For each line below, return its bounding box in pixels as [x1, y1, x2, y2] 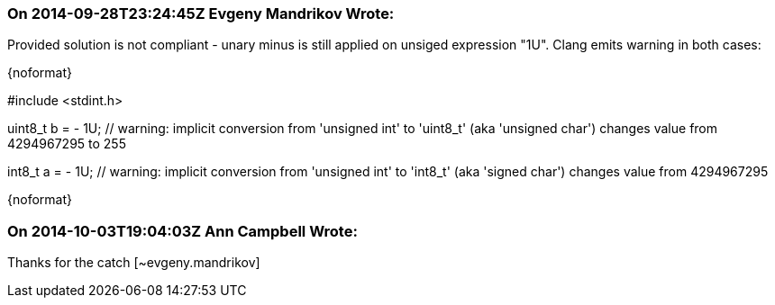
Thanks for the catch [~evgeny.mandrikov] [7, 255, 260, 271]
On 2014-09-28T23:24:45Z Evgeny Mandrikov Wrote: [7, 4, 395, 22]
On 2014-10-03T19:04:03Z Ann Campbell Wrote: [7, 221, 358, 240]
